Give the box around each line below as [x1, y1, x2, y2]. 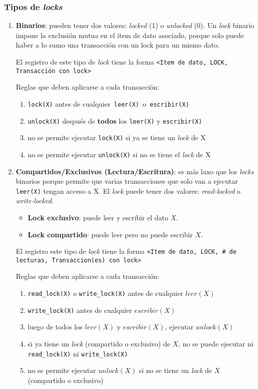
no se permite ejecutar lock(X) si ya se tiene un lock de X [27, 132, 206, 143]
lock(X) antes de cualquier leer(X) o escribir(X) [27, 98, 189, 109]
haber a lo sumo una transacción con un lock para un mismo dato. [15, 40, 219, 50]
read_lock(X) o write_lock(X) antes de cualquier [27, 288, 183, 298]
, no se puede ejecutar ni [178, 338, 253, 348]
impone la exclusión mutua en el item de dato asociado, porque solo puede [15, 30, 244, 40]
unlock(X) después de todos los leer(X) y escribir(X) [27, 115, 202, 126]
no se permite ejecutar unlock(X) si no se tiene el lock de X [27, 149, 211, 159]
